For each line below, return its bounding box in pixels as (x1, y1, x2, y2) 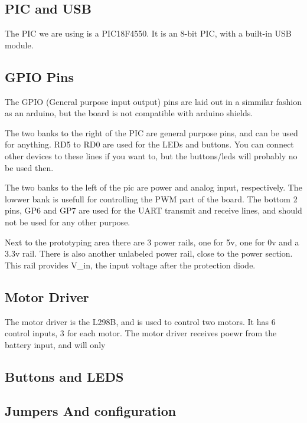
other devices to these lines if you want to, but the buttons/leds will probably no (5, 149, 298, 162)
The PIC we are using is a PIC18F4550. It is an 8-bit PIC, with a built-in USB (5, 27, 292, 40)
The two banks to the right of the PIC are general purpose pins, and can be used (5, 126, 298, 139)
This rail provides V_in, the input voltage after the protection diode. (5, 258, 256, 271)
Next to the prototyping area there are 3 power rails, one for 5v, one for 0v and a (5, 235, 299, 248)
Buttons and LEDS (5, 367, 124, 385)
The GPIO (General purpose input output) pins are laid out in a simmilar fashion (5, 95, 302, 107)
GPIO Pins (5, 67, 74, 86)
